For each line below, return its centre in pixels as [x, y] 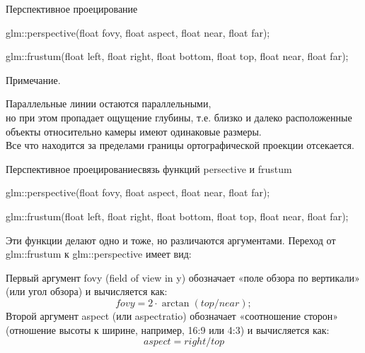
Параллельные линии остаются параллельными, [109, 103]
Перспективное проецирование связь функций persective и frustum [149, 168]
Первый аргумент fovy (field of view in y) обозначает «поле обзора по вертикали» [183, 277]
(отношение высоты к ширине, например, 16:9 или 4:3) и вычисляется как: [168, 329]
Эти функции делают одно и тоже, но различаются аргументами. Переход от [171, 240]
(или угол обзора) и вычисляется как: [87, 291]
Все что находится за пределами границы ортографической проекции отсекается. [180, 145]
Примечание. [33, 79]
